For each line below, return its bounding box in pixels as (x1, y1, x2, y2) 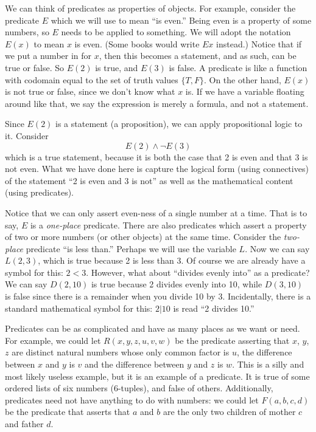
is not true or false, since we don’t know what (5, 85, 175, 98)
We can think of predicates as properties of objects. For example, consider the (5, 2, 296, 14)
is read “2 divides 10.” (173, 301, 255, 314)
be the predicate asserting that (175, 334, 290, 346)
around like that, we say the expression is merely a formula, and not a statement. (5, 97, 309, 109)
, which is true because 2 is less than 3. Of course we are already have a (38, 254, 306, 267)
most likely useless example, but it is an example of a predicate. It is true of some (5, 369, 310, 382)
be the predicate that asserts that (5, 405, 130, 418)
